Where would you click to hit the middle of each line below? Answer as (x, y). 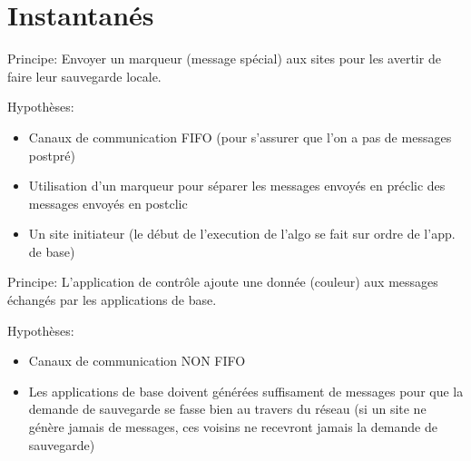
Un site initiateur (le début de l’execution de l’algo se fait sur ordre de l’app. (242, 234)
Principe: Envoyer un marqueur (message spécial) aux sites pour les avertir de (224, 59)
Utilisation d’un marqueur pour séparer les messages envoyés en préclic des (237, 186)
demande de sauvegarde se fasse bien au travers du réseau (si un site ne (227, 409)
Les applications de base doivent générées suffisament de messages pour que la (246, 391)
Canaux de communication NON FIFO (137, 361)
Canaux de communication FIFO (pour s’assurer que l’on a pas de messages (240, 137)
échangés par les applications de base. (112, 300)
